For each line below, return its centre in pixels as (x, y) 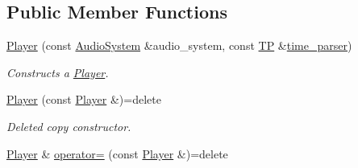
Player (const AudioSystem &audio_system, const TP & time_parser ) (179, 45)
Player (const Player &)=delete (84, 99)
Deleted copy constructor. (69, 126)
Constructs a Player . (58, 72)
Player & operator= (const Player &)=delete (117, 153)
